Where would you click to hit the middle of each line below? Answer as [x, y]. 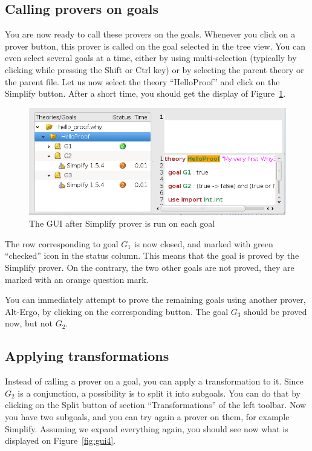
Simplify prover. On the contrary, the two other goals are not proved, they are [150, 267]
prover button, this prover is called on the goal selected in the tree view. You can [155, 46]
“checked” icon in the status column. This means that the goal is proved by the [152, 255]
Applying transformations [87, 356]
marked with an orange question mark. [77, 279]
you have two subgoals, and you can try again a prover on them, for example [147, 416]
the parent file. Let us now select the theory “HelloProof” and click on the [142, 81]
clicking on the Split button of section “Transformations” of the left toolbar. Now [156, 405]
